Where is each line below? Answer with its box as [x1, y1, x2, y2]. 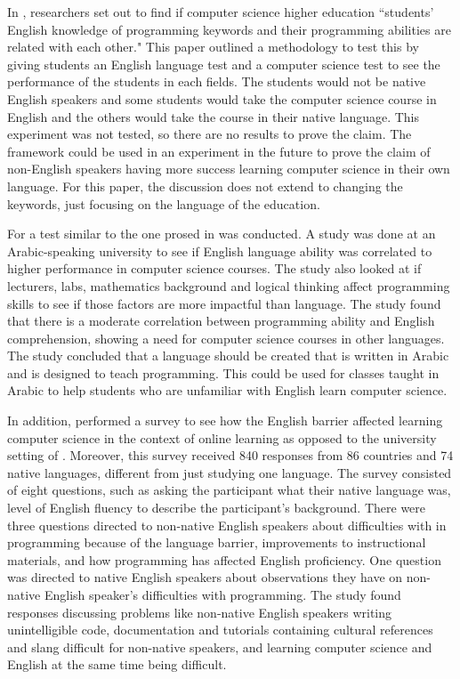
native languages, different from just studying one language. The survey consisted [7, 463, 452, 481]
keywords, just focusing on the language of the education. [7, 194, 320, 213]
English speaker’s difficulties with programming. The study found [44, 586, 401, 603]
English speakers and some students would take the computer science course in [7, 89, 437, 108]
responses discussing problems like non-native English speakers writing [7, 602, 392, 621]
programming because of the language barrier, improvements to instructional [7, 533, 426, 552]
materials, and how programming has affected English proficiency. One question [7, 550, 441, 569]
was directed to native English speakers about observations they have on [7, 568, 403, 586]
